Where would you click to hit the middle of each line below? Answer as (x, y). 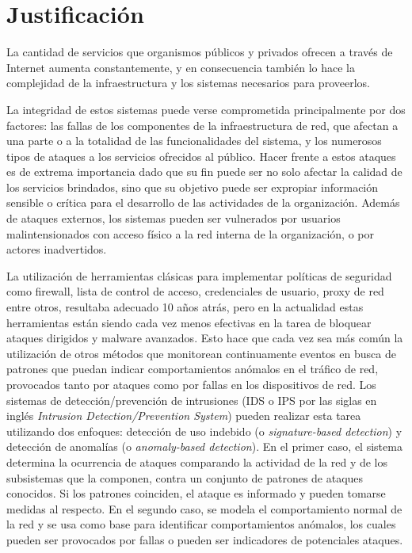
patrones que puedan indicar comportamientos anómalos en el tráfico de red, (193, 369)
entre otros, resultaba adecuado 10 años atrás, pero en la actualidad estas (185, 307)
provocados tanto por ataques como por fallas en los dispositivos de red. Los (191, 384)
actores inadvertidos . (57, 249)
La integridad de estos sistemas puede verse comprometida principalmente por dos (206, 109)
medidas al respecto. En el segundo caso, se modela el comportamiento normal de (204, 508)
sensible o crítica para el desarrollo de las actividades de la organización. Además (203, 202)
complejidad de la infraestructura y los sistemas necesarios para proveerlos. (188, 83)
